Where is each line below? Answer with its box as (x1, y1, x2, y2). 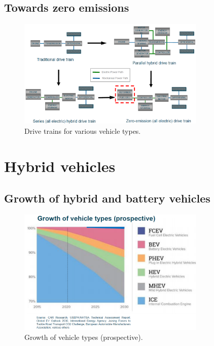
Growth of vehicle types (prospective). (24, 332, 143, 342)
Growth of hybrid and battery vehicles (4, 190, 210, 206)
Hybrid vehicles (4, 155, 116, 176)
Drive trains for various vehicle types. (24, 125, 141, 136)
